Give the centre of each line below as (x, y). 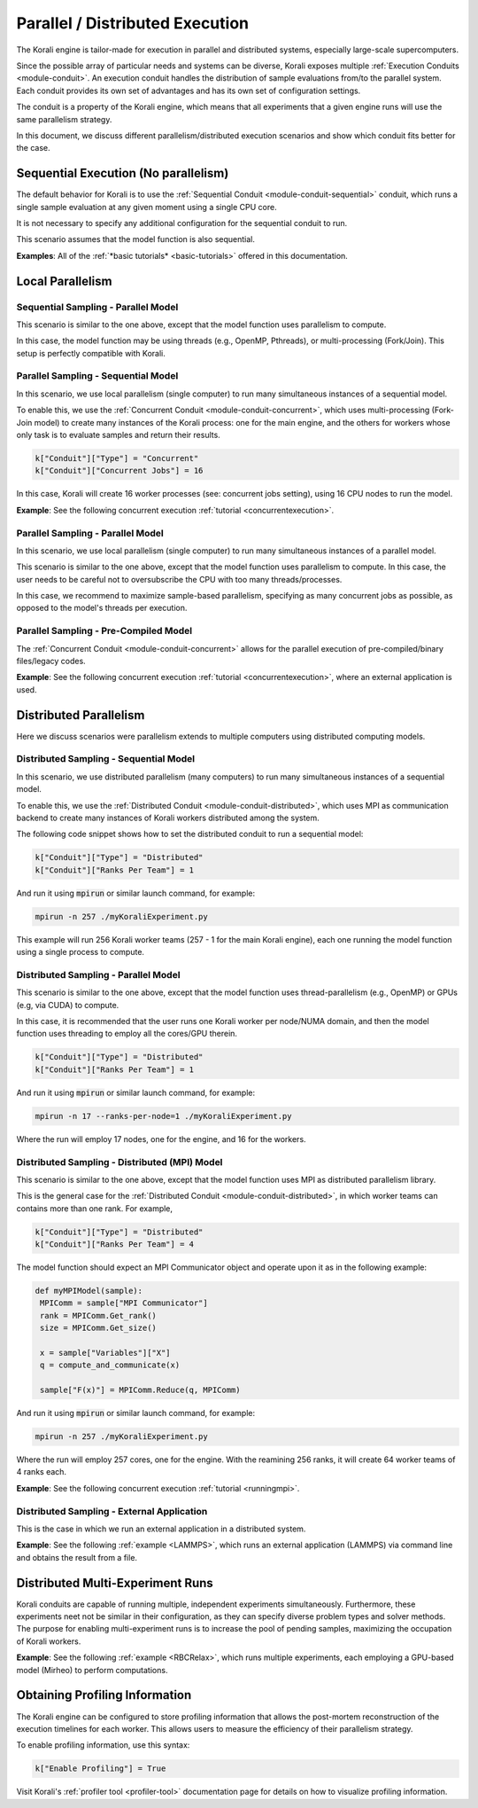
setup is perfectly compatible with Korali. (91, 353)
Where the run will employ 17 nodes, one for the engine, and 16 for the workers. (161, 1139)
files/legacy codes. (51, 661)
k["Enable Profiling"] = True (100, 1769)
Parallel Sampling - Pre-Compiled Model (104, 631)
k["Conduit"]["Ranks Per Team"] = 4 (115, 1244)
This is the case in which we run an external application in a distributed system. (161, 1529)
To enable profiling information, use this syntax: (103, 1745)
